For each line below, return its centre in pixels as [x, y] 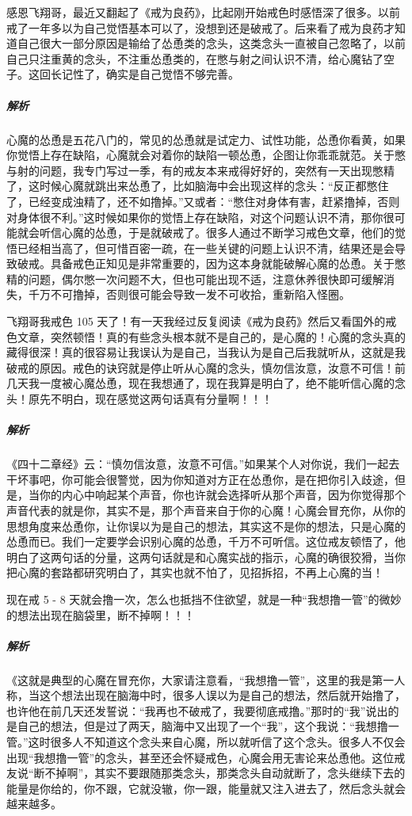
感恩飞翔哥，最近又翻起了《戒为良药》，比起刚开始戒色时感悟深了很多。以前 [203, 12]
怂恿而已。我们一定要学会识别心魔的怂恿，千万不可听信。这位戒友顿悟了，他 [206, 541]
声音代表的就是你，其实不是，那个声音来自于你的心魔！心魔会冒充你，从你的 [206, 510]
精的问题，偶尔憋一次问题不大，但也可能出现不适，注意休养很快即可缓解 [195, 278]
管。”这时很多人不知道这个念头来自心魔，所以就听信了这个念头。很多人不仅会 [206, 742]
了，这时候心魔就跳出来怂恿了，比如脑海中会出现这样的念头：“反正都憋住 [198, 186]
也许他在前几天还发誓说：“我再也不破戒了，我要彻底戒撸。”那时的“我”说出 [197, 710]
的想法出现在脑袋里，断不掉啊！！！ [101, 614]
